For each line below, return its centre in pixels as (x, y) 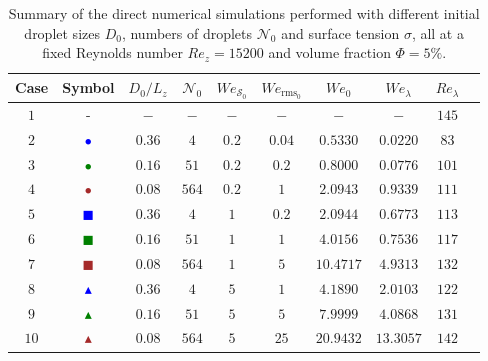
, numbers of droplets (187, 32)
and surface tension (340, 32)
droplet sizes (62, 32)
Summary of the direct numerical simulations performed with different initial (244, 13)
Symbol (88, 87)
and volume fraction (329, 52)
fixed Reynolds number (112, 52)
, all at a (437, 32)
